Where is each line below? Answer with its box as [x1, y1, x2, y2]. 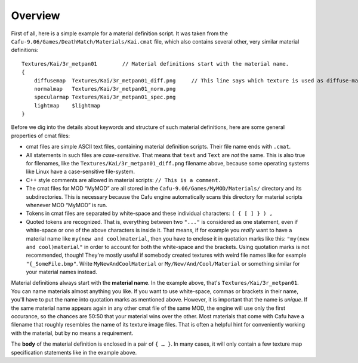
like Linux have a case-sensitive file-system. [26, 168, 135, 176]
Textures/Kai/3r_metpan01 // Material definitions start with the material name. [21, 60, 289, 67]
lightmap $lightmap [33, 102, 101, 109]
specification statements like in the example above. [11, 349, 137, 356]
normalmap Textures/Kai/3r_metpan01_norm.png [33, 85, 176, 92]
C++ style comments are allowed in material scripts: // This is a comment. [26, 176, 222, 183]
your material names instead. [26, 269, 98, 276]
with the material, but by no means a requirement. [11, 329, 134, 337]
